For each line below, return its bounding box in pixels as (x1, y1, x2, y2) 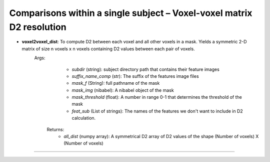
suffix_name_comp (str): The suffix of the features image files (71, 73, 199, 79)
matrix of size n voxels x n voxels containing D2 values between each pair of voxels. (21, 45, 195, 52)
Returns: (46, 126, 64, 132)
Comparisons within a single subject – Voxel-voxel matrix (9, 7, 252, 18)
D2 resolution (9, 21, 67, 32)
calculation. (71, 115, 96, 121)
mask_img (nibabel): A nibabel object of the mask (71, 87, 174, 93)
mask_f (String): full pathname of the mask (71, 80, 160, 86)
